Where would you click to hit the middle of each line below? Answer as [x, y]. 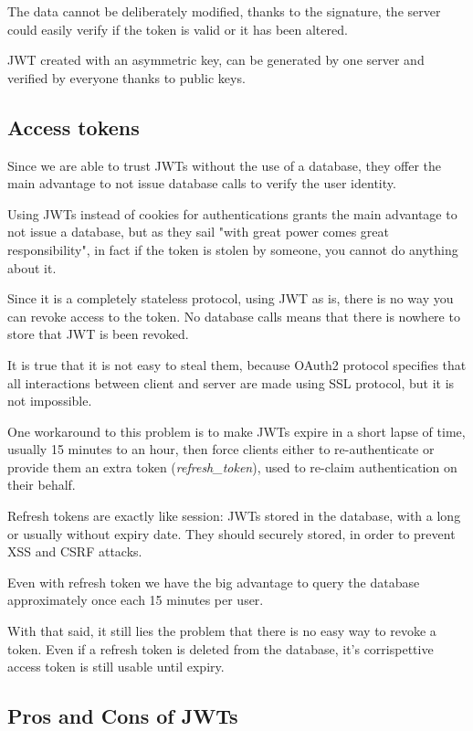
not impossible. [50, 401]
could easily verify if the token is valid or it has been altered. [178, 29]
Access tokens [74, 127]
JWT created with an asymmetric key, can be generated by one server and [216, 60]
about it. [32, 267]
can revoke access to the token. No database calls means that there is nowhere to [234, 316]
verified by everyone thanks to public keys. [126, 77]
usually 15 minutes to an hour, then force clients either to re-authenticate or [221, 449]
